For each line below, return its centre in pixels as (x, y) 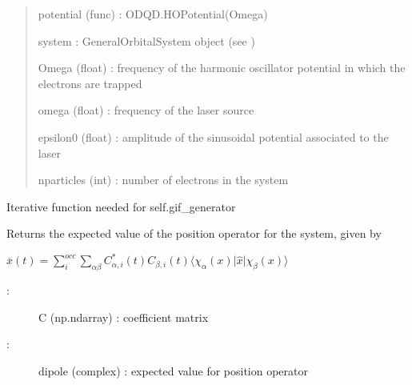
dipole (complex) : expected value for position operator (173, 371)
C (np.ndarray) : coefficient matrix (124, 317)
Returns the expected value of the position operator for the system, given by (194, 233)
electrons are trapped (90, 83)
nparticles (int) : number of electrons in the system (163, 180)
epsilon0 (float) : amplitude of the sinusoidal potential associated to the (213, 136)
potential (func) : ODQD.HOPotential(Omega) (153, 14)
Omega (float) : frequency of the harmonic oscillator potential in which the (222, 68)
